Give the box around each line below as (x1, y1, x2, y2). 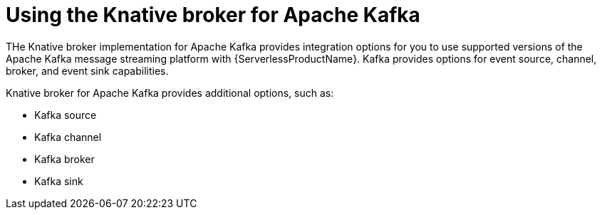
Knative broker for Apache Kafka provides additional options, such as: (6, 86, 334, 99)
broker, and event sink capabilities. (6, 64, 169, 77)
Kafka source (34, 108, 97, 121)
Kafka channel (34, 130, 102, 143)
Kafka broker (34, 152, 95, 165)
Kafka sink (34, 174, 83, 187)
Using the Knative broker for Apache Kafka (6, 3, 420, 27)
